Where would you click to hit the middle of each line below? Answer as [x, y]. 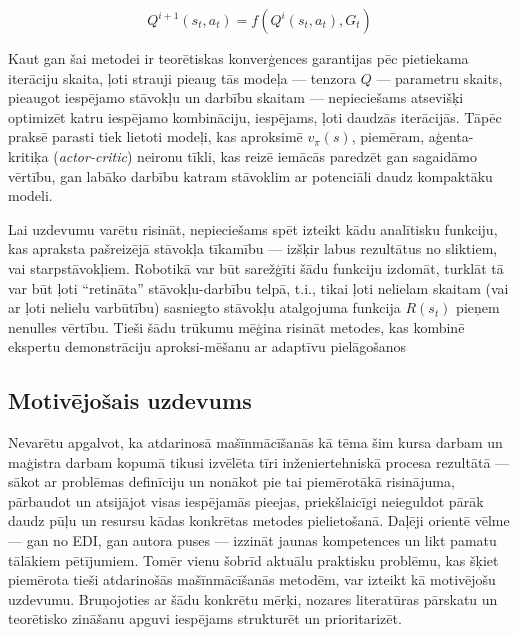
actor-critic [92, 155]
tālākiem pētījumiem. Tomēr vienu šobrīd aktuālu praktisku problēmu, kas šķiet [253, 559]
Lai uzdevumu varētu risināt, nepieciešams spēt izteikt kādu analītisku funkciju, [253, 228]
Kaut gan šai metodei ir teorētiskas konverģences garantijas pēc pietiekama [238, 58]
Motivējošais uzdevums [130, 400]
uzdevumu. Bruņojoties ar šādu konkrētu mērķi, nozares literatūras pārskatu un [253, 598]
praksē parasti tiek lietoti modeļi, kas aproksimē [155, 136]
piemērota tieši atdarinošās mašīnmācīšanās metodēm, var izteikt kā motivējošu [252, 579]
